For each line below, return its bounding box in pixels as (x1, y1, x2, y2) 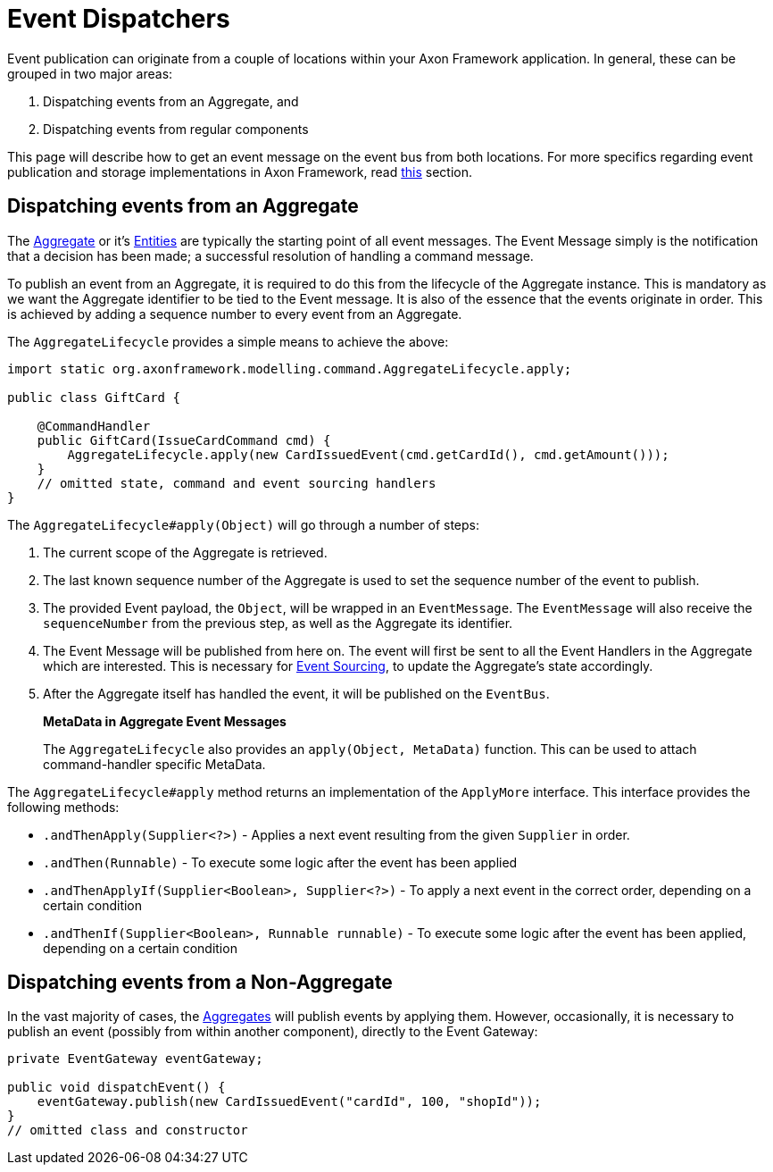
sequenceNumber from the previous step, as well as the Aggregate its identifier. (43, 615, 513, 631)
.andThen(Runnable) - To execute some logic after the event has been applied (43, 854, 518, 870)
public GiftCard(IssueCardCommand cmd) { (37, 432, 331, 448)
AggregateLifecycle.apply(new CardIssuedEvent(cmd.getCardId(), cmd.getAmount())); (67, 447, 669, 462)
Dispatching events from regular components (43, 121, 309, 137)
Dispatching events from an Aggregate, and (43, 93, 299, 109)
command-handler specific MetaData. (43, 756, 266, 772)
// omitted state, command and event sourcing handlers (37, 475, 436, 490)
